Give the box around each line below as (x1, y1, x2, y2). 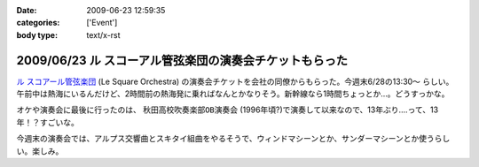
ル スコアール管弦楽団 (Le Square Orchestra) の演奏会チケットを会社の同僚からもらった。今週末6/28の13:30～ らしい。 (16, 76, 454, 87)
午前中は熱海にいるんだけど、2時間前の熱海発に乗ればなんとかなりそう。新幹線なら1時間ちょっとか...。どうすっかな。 (16, 88, 450, 99)
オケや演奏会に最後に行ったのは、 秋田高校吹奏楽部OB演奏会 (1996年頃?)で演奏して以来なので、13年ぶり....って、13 (16, 104, 439, 115)
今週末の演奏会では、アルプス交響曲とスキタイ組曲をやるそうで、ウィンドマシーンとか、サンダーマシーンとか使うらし (16, 133, 451, 144)
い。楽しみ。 (16, 146, 64, 156)
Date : (16, 5, 37, 15)
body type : (16, 29, 58, 40)
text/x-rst (86, 29, 121, 40)
